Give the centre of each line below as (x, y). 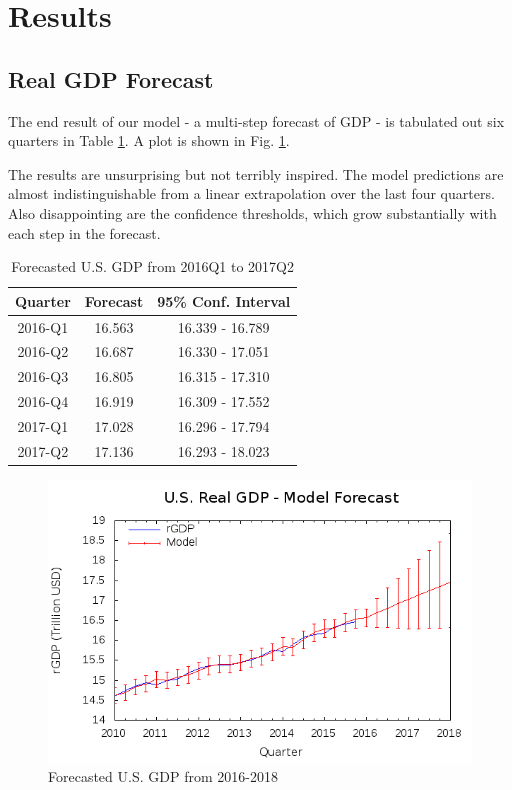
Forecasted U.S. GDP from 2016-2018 (163, 776)
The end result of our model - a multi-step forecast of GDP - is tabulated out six (256, 120)
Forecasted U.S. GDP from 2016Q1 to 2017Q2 (153, 266)
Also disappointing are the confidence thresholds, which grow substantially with (252, 212)
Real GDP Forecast (111, 78)
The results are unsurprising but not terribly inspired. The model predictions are (256, 173)
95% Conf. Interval (224, 300)
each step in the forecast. (84, 232)
